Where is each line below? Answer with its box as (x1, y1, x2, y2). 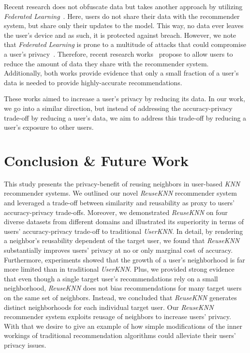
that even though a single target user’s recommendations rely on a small (4, 273, 218, 283)
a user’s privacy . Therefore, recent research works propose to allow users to (4, 48, 233, 59)
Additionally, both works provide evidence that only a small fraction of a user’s (4, 68, 239, 78)
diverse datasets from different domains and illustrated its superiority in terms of (4, 216, 244, 227)
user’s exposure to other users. (4, 122, 94, 132)
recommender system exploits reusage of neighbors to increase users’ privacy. (4, 311, 231, 322)
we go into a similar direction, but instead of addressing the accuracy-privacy (4, 103, 233, 113)
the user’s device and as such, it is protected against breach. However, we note (4, 30, 236, 40)
